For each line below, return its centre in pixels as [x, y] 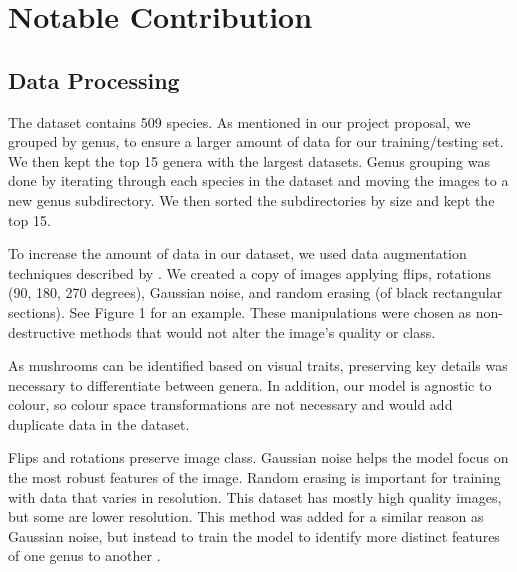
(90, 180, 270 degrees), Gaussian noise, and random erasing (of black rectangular [255, 292]
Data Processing [94, 79]
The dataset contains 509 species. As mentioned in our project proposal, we [239, 121]
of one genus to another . [84, 555]
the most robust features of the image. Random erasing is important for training [254, 477]
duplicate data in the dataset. [99, 423]
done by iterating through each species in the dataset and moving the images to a [258, 180]
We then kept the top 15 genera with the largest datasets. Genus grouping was [249, 160]
